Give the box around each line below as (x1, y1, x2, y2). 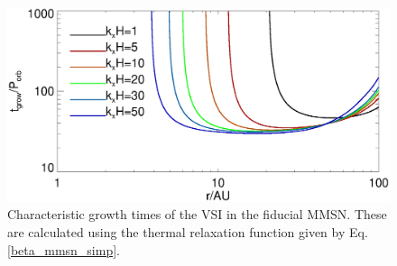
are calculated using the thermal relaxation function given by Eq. (7, 222, 368, 241)
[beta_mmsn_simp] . (7, 240, 121, 259)
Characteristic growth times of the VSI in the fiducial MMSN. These (7, 205, 387, 224)
